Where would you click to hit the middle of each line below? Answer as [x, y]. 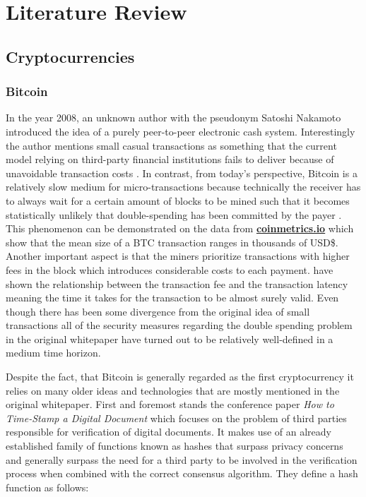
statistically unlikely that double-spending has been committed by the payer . [174, 214]
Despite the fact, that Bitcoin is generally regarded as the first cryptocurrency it [180, 377]
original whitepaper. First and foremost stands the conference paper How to [170, 404]
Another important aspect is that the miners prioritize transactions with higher [178, 256]
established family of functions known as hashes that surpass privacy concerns [175, 446]
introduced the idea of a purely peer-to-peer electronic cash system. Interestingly [181, 131]
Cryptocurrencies [70, 56]
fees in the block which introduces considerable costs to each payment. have [170, 269]
